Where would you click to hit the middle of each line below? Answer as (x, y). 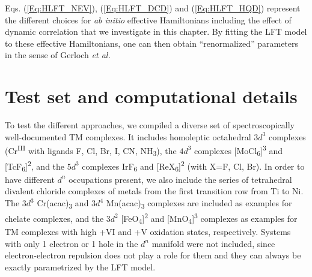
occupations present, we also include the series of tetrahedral (180, 179)
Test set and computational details (151, 96)
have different (30, 179)
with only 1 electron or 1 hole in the (72, 243)
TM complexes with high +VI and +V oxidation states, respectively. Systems (148, 231)
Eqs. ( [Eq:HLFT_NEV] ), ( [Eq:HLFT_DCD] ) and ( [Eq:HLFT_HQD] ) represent (153, 8)
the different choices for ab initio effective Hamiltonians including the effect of (148, 19)
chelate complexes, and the (54, 218)
